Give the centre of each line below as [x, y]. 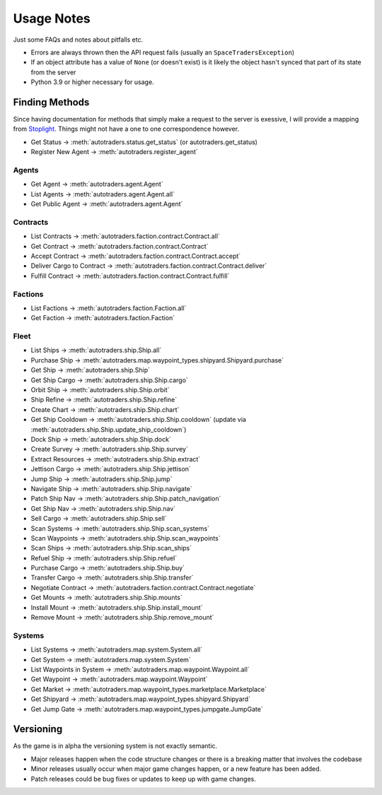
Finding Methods [51, 102]
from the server [53, 72]
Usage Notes [52, 18]
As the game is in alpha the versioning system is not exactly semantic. [115, 746]
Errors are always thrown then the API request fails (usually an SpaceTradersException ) [163, 52]
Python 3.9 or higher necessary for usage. [93, 82]
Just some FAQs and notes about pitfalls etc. [78, 40]
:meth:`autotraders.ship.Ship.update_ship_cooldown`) [109, 429]
